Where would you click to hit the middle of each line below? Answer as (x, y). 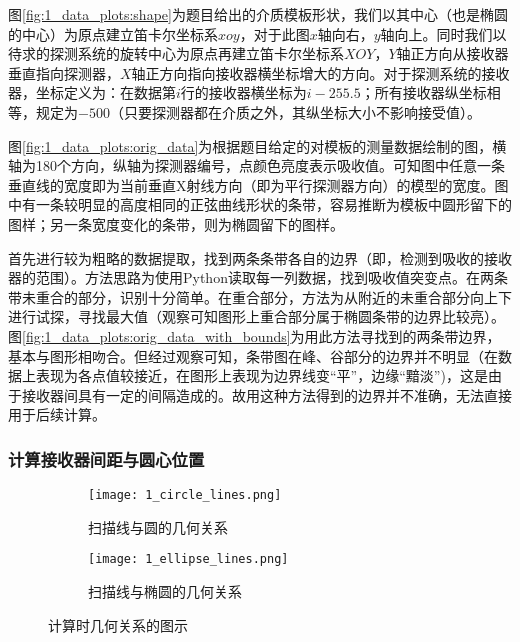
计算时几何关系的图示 (118, 624)
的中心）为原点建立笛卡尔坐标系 (113, 33)
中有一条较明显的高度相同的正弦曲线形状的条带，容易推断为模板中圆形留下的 (260, 204)
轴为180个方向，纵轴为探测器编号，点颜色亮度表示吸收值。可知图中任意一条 (256, 165)
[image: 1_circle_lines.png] (185, 495)
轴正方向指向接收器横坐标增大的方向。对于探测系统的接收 (320, 72)
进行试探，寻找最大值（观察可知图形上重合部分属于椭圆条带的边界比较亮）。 (256, 316)
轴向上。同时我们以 (443, 33)
